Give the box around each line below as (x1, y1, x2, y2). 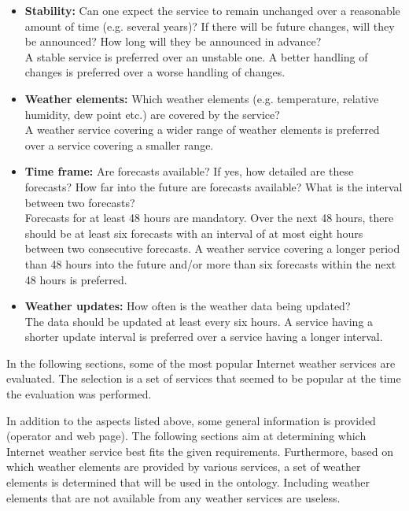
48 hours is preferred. (24, 271, 127, 287)
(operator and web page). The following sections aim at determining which (6, 428, 367, 444)
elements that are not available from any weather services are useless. (6, 489, 341, 505)
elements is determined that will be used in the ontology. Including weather (6, 474, 370, 491)
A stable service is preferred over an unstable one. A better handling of (24, 48, 368, 65)
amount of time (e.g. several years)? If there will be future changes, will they (24, 17, 395, 34)
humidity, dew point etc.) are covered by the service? (24, 106, 280, 122)
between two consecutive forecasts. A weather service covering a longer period (24, 240, 400, 257)
